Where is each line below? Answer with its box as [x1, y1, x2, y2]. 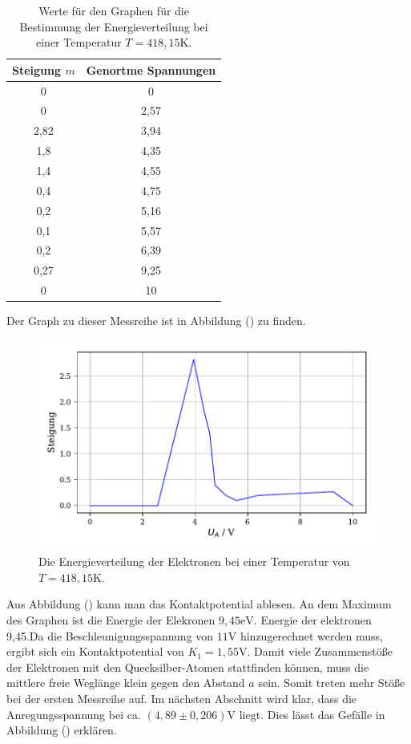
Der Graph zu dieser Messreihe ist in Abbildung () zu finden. [6, 312, 306, 329]
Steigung [12, 61, 62, 78]
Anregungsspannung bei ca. [6, 705, 141, 722]
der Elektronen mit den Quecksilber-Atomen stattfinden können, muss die [6, 658, 369, 675]
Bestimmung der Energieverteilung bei [19, 18, 208, 35]
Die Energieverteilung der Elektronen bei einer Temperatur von [38, 553, 350, 570]
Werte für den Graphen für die [38, 2, 189, 18]
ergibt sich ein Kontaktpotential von [6, 643, 184, 660]
